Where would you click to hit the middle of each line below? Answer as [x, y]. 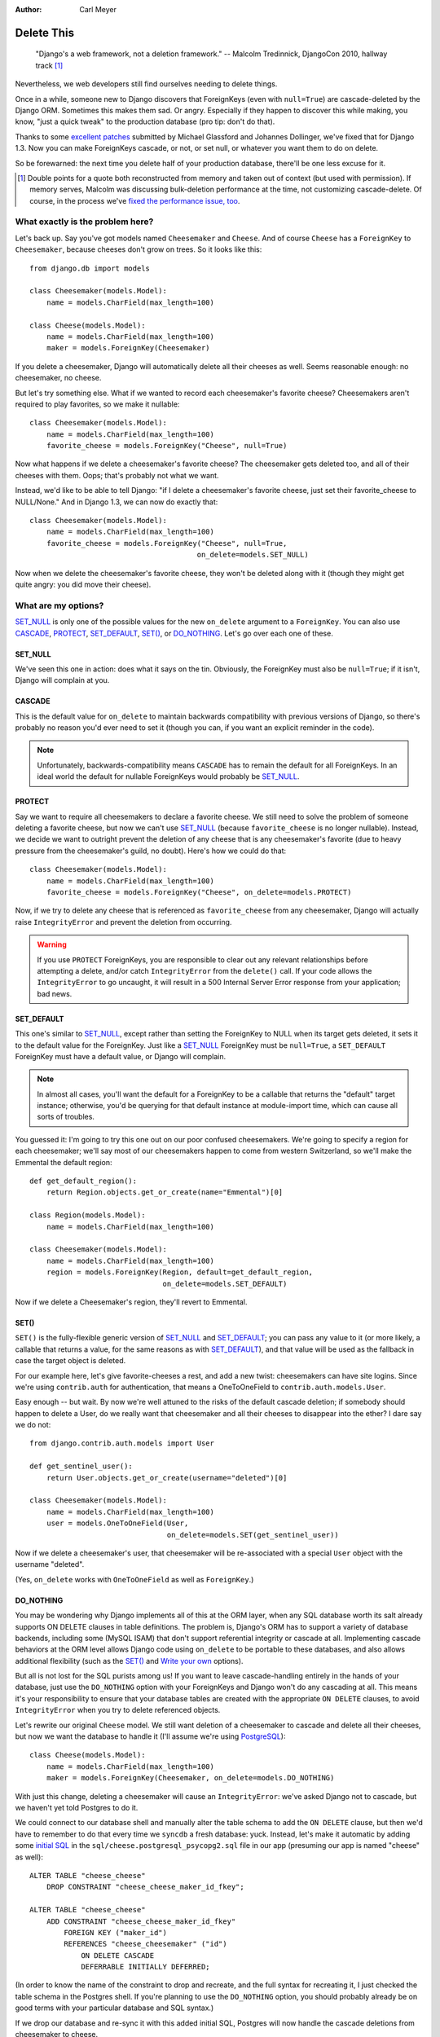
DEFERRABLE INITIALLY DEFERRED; [146, 1967]
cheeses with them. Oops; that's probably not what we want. [117, 475]
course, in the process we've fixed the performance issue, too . [135, 200]
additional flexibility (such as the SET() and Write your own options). [129, 1661]
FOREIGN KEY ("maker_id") [115, 1932]
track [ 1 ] [49, 65]
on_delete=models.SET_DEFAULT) [225, 1284]
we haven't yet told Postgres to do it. [77, 1808]
